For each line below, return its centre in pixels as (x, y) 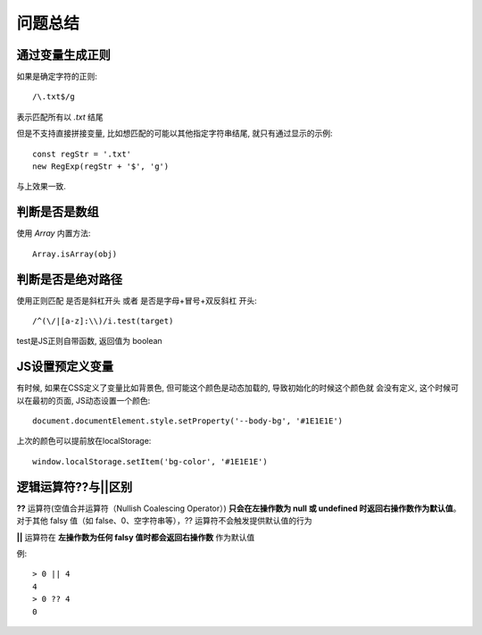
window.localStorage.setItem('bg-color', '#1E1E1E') (150, 461)
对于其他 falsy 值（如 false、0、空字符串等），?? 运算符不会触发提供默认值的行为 (164, 521)
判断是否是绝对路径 (69, 279)
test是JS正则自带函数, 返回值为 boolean (89, 341)
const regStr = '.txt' (82, 154)
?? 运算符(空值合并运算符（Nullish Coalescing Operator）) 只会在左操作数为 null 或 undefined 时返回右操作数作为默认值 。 (239, 508)
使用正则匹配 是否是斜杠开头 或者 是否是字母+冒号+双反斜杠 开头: (137, 300)
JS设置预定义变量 (65, 367)
